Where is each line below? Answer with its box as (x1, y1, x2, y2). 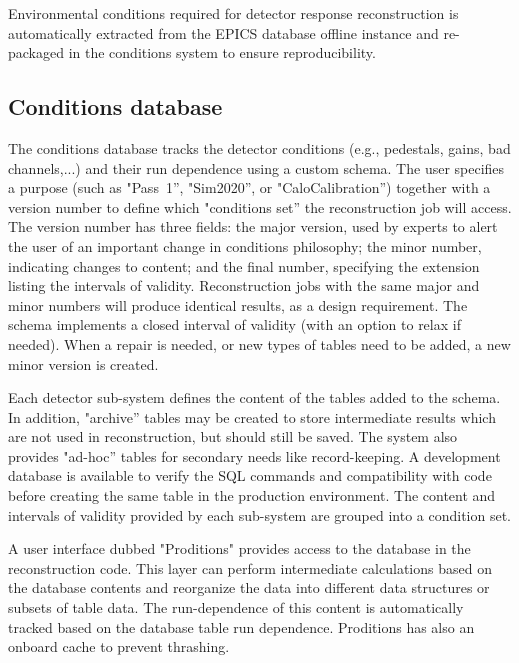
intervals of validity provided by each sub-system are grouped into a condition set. (8, 504, 511, 525)
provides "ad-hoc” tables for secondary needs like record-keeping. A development (8, 445, 501, 466)
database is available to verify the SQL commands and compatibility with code (8, 465, 492, 486)
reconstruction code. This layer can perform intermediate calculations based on (8, 557, 492, 578)
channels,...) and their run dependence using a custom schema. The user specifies (8, 157, 505, 178)
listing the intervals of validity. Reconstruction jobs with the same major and (8, 275, 480, 296)
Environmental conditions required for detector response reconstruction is (8, 3, 459, 23)
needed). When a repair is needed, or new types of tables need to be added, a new (8, 333, 511, 354)
